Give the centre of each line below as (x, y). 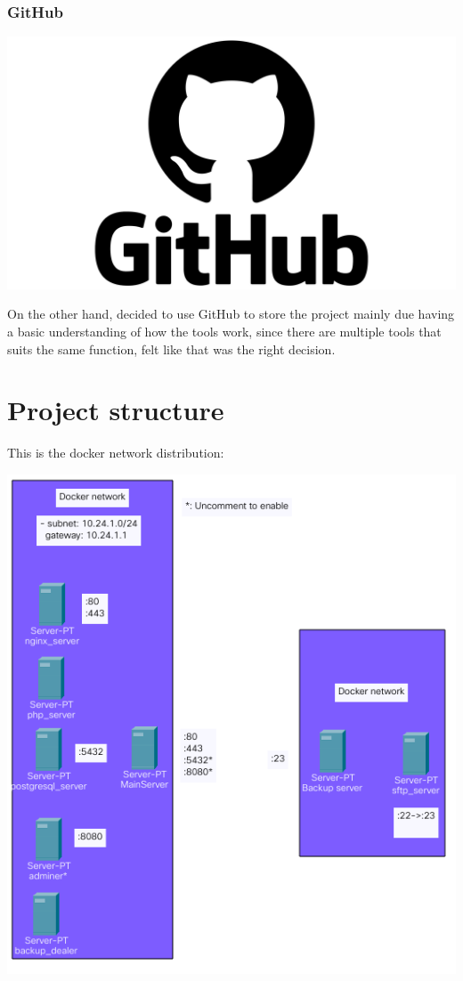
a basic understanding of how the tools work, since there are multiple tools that (224, 331)
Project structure (116, 410)
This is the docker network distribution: (116, 453)
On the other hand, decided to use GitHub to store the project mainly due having (231, 314)
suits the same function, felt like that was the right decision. (171, 349)
